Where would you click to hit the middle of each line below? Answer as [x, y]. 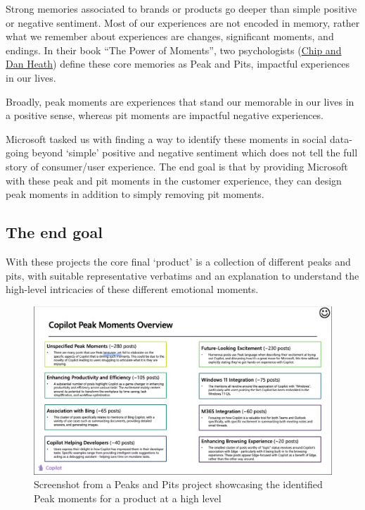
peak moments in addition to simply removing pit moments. [135, 194]
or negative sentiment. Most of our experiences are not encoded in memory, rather [183, 22]
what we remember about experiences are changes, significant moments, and [170, 36]
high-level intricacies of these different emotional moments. [132, 289]
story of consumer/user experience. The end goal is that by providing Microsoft [177, 166]
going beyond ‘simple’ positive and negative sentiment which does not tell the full [182, 153]
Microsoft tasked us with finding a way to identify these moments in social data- [179, 138]
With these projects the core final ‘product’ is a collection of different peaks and [178, 261]
